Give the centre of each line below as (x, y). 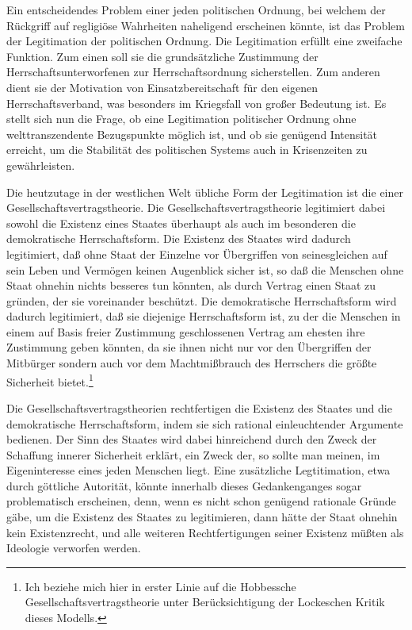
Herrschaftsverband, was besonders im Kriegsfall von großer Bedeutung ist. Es (196, 103)
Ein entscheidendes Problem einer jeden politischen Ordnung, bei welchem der (196, 10)
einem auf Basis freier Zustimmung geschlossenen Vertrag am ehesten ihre (186, 331)
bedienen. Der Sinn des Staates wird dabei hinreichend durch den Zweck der (192, 439)
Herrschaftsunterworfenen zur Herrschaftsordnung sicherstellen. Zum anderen (193, 72)
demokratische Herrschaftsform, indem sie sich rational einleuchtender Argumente (205, 423)
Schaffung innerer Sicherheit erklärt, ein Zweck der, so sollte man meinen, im (193, 454)
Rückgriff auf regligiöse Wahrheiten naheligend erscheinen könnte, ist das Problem (206, 25)
